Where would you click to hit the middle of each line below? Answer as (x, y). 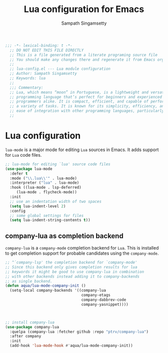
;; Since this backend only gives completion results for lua (71, 267)
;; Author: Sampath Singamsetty (43, 74)
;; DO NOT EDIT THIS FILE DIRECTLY (47, 50)
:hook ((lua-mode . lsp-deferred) (45, 188)
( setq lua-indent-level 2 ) (38, 206)
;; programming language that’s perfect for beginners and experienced (86, 97)
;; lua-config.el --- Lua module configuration (60, 69)
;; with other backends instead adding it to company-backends (72, 276)
